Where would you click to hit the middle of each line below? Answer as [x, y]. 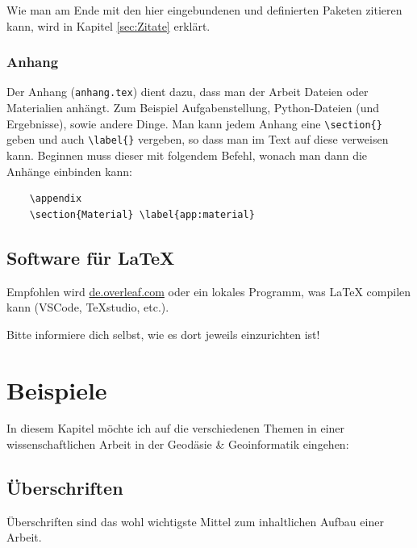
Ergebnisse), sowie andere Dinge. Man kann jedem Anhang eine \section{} [194, 123]
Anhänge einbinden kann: [69, 171]
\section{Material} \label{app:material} [142, 214]
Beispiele [57, 389]
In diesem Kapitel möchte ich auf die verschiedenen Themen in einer [176, 428]
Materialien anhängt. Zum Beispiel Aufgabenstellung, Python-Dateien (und [193, 108]
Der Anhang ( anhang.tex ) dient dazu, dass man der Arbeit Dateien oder [188, 92]
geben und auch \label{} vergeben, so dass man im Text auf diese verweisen [198, 139]
